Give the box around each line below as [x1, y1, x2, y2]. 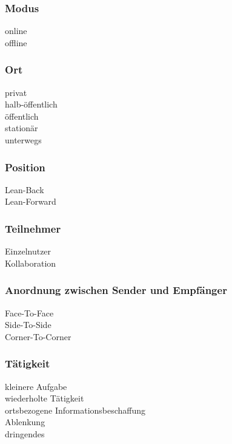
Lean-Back [5, 183, 44, 196]
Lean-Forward [5, 195, 56, 208]
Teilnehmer [5, 220, 61, 236]
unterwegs [5, 134, 42, 146]
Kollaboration [5, 256, 56, 269]
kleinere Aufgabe [5, 380, 67, 392]
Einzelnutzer [5, 245, 51, 258]
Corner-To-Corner [5, 330, 71, 343]
